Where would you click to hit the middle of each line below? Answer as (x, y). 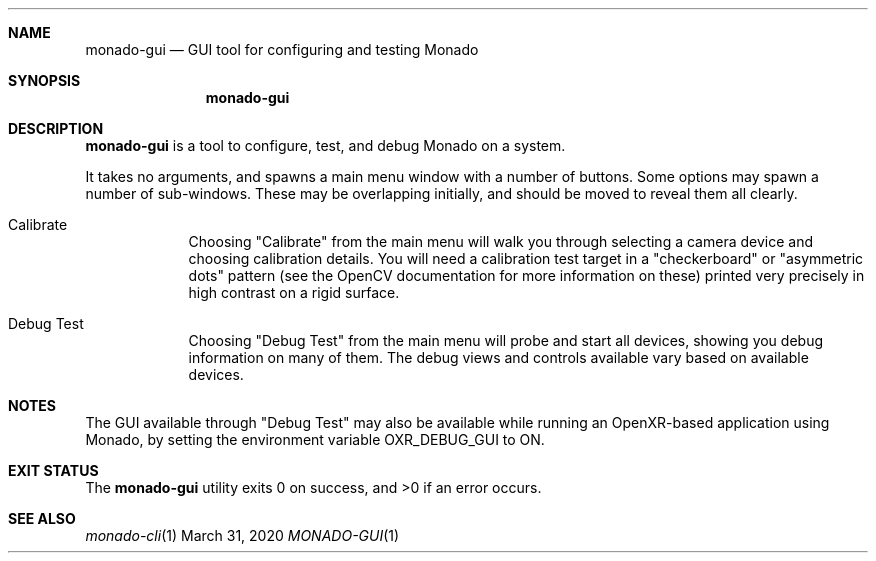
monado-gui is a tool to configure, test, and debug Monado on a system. (325, 145)
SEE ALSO (42, 518)
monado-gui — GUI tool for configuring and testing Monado (282, 49)
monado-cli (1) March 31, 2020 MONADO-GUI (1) (242, 535)
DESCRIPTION (56, 128)
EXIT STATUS (53, 470)
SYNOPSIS (44, 80)
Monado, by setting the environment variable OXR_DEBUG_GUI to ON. (315, 439)
